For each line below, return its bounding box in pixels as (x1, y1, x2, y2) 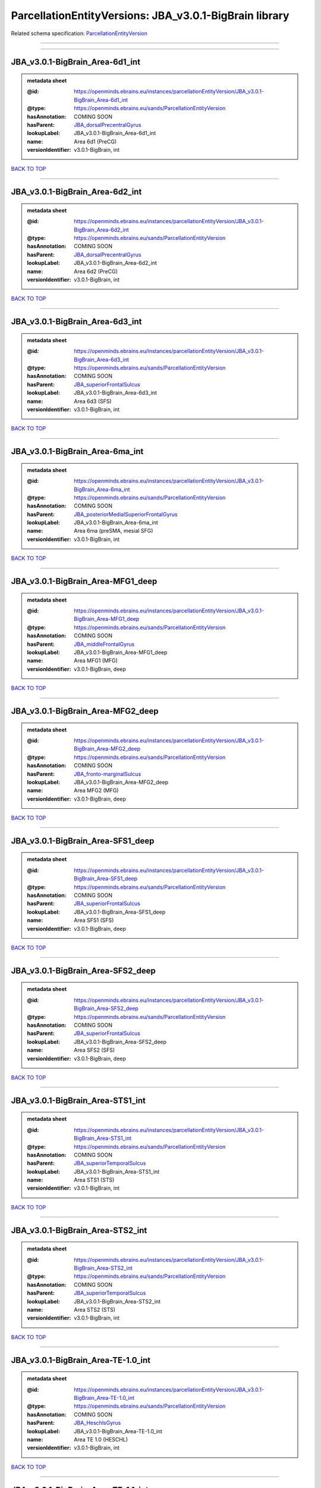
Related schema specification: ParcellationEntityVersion (11, 30, 148, 37)
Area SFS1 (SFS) (74, 917, 114, 924)
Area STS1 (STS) (74, 1176, 115, 1184)
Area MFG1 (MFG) (74, 657, 118, 664)
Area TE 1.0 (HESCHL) (74, 1436, 128, 1443)
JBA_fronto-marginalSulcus (74, 770, 141, 777)
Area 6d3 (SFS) (74, 398, 112, 405)
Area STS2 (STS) (74, 1306, 116, 1313)
